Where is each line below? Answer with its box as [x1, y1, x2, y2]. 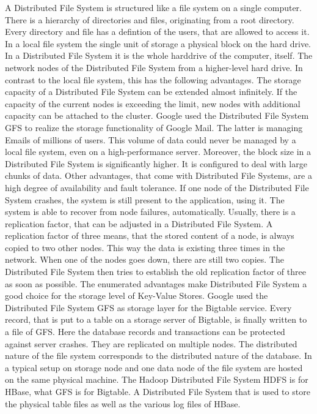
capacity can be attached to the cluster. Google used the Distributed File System [5, 109, 309, 122]
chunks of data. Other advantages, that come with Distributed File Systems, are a [5, 169, 312, 182]
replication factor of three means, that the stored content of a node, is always [5, 229, 294, 242]
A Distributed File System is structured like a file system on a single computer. [5, 1, 302, 13]
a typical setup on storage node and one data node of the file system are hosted [5, 361, 303, 374]
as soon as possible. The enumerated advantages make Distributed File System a [5, 277, 307, 290]
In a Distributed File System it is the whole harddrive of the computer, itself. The [5, 49, 313, 62]
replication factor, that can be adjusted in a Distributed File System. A [5, 217, 273, 230]
